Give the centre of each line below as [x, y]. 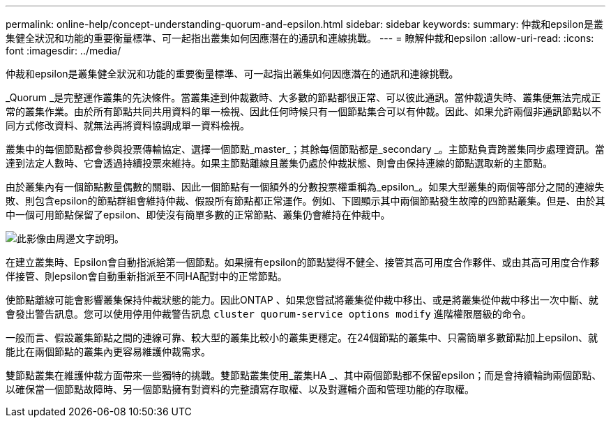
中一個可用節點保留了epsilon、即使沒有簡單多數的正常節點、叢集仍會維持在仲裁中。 [198, 215]
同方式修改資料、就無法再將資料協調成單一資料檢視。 [128, 125]
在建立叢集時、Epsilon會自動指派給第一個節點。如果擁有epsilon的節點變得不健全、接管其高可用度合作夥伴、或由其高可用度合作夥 [303, 262]
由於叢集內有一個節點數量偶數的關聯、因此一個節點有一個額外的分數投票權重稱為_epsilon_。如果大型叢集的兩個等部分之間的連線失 [305, 187]
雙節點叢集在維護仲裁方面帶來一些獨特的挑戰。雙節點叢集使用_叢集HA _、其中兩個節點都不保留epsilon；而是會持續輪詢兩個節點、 [304, 375]
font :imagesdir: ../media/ [63, 51]
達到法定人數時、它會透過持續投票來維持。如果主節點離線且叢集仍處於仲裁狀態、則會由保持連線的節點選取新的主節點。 [279, 163]
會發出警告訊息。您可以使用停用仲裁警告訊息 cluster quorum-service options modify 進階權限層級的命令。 [269, 314]
